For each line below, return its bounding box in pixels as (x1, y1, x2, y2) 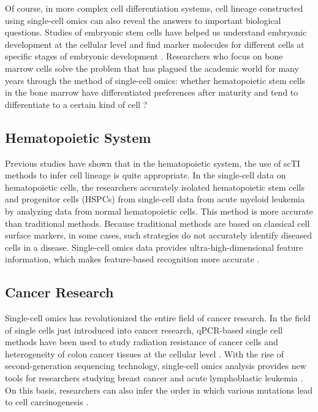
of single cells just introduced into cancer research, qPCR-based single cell (5, 323, 283, 336)
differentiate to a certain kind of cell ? (5, 97, 148, 110)
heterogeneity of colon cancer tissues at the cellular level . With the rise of (5, 347, 284, 360)
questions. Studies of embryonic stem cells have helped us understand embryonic (5, 26, 307, 39)
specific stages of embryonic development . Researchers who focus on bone (5, 50, 283, 63)
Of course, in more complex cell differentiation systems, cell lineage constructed (5, 2, 303, 14)
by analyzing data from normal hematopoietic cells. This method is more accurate (5, 204, 313, 217)
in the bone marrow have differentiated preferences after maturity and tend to (5, 86, 298, 99)
